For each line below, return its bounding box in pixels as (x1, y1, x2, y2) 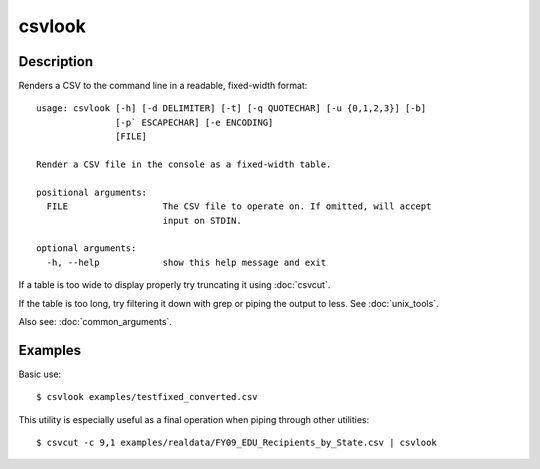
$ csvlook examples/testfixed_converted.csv (36, 391, 259, 403)
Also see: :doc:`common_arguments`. (18, 315, 172, 327)
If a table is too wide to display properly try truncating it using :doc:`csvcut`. (18, 279, 331, 291)
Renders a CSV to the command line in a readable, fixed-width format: (18, 80, 308, 92)
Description (18, 53, 94, 70)
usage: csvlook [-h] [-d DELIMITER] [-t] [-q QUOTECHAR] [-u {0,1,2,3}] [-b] (36, 103, 427, 114)
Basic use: (18, 368, 62, 380)
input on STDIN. (162, 215, 242, 226)
